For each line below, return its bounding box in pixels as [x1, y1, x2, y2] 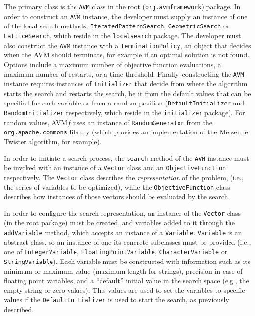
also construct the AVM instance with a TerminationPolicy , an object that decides [4, 40, 251, 50]
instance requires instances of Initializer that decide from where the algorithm [4, 79, 248, 89]
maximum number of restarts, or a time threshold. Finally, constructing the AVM [4, 69, 244, 79]
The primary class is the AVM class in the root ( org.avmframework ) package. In [4, 1, 241, 11]
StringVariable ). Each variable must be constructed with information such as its [4, 256, 251, 266]
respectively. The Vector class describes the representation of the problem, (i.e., [4, 172, 244, 182]
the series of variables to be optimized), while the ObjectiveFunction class [4, 182, 230, 192]
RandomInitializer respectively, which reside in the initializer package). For [4, 107, 245, 118]
